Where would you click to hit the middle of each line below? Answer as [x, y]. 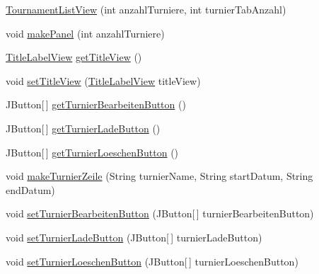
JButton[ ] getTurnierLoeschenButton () [92, 152]
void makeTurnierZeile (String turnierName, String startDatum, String [159, 176]
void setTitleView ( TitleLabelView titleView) [103, 80]
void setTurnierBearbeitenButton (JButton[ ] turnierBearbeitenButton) [160, 213]
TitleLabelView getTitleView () [74, 57]
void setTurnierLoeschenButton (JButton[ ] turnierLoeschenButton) [152, 261]
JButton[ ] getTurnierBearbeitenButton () [96, 104]
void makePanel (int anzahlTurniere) [85, 33]
